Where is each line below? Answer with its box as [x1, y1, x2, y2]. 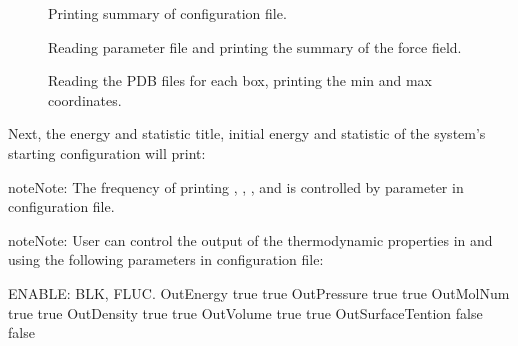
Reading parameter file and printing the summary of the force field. [48, 36, 462, 57]
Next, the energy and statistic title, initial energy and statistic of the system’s [8, 123, 486, 144]
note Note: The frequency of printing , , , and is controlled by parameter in [8, 176, 464, 197]
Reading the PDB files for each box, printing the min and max [48, 70, 433, 91]
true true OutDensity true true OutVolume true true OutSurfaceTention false [8, 302, 483, 323]
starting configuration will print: [8, 142, 206, 163]
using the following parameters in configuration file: [8, 249, 324, 270]
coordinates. [48, 89, 122, 110]
